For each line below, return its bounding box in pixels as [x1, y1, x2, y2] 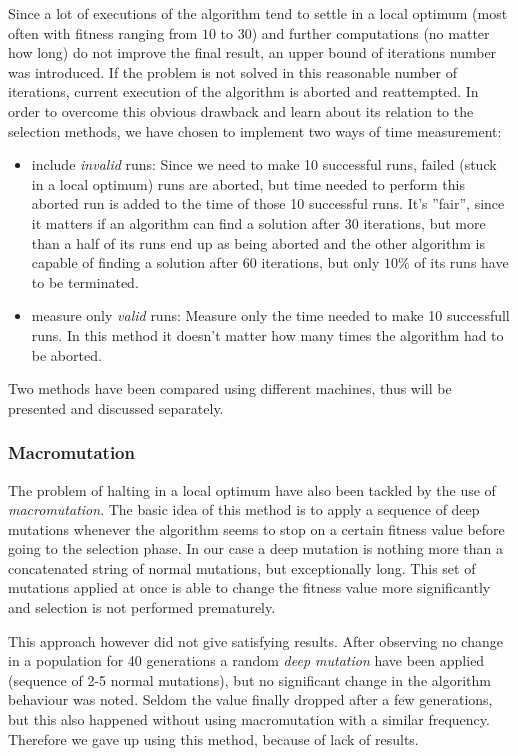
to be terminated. [31, 271, 139, 292]
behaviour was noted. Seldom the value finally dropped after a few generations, [8, 689, 493, 710]
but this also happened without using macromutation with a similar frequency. [8, 709, 490, 730]
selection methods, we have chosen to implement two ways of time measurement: [8, 120, 502, 141]
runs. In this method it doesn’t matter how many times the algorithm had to [31, 324, 504, 345]
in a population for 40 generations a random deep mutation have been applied [8, 650, 485, 671]
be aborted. [31, 344, 102, 365]
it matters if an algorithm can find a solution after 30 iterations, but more [31, 212, 486, 233]
